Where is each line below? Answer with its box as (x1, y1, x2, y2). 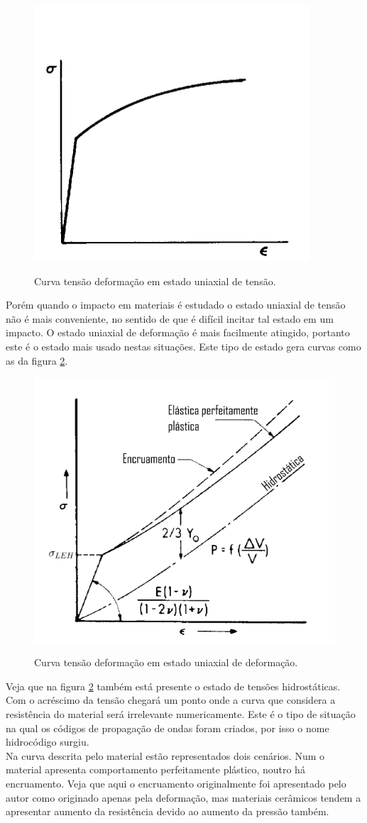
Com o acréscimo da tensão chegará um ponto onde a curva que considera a (6, 692, 336, 707)
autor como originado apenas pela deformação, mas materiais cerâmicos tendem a (6, 790, 361, 805)
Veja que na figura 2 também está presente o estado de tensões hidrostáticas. (6, 678, 341, 693)
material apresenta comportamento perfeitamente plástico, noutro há (6, 762, 305, 777)
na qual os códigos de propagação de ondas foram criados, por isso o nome (6, 720, 329, 735)
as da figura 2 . (6, 353, 68, 368)
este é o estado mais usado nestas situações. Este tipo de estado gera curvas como (6, 338, 361, 353)
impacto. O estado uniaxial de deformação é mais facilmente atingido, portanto (6, 325, 350, 340)
